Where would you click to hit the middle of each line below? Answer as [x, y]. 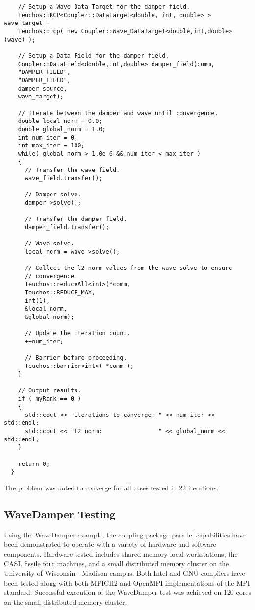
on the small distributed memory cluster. [65, 602]
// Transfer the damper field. [76, 219]
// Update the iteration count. [77, 333]
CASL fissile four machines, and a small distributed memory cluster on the [116, 563]
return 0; [34, 464]
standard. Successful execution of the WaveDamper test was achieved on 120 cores [127, 592]
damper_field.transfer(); [67, 227]
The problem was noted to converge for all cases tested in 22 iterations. [111, 488]
